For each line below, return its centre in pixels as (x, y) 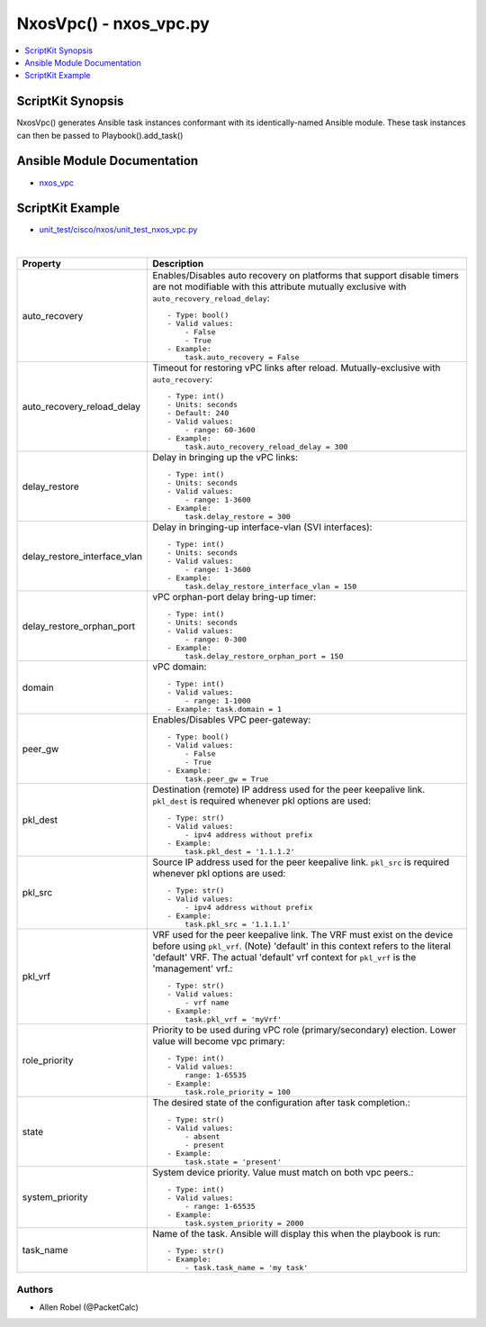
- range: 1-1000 (218, 701)
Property (42, 264)
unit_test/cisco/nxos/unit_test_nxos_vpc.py (118, 230)
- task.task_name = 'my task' (247, 1268)
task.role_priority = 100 (238, 1092)
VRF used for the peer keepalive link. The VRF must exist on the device (303, 935)
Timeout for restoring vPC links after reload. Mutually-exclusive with (297, 368)
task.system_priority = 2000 (244, 1224)
